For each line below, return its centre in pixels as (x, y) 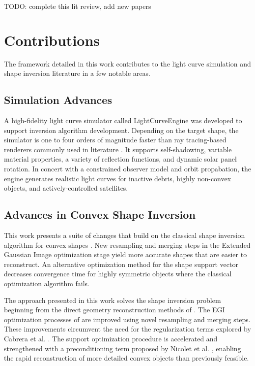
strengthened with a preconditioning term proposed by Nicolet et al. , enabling (123, 348)
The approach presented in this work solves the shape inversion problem (113, 300)
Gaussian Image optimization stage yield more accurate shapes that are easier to (126, 254)
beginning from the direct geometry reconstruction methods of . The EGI (114, 310)
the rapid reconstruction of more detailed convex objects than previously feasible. (127, 358)
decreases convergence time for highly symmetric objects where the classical (118, 274)
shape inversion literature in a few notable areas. (77, 73)
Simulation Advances (58, 100)
